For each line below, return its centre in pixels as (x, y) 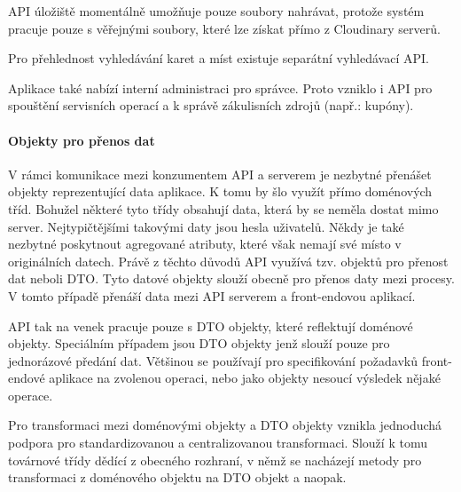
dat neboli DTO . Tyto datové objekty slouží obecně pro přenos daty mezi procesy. (231, 278)
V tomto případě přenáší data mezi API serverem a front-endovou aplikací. (212, 295)
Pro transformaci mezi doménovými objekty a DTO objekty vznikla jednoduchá (225, 425)
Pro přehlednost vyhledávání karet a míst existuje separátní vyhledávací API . (219, 58)
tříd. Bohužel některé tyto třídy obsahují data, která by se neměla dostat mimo (223, 208)
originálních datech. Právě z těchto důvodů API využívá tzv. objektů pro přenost (228, 261)
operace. (31, 395)
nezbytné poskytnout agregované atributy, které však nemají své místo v (205, 244)
